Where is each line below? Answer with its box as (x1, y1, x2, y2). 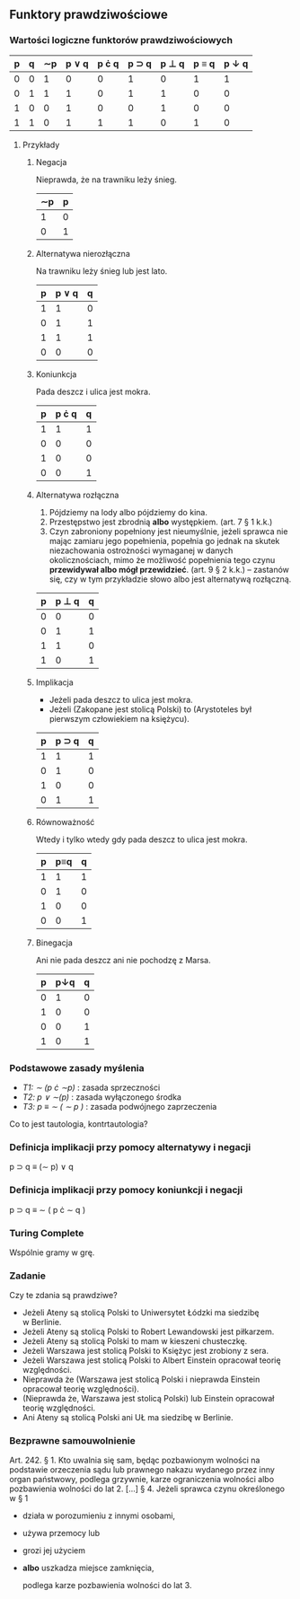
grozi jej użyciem (22, 1545, 85, 1556)
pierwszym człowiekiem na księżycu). (49, 713, 190, 724)
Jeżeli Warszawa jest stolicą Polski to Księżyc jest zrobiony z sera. (22, 1346, 269, 1357)
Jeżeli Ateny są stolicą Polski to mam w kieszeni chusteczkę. (22, 1336, 248, 1347)
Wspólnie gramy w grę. (9, 1247, 95, 1258)
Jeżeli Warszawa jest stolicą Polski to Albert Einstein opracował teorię (22, 1355, 281, 1366)
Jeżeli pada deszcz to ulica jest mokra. (49, 694, 193, 705)
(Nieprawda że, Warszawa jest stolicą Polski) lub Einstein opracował (22, 1393, 275, 1404)
